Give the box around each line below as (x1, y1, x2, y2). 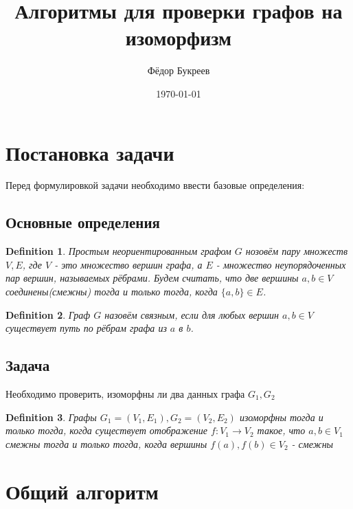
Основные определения (5, 212, 160, 233)
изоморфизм (125, 23, 232, 52)
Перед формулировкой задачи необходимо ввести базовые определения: (5, 178, 305, 192)
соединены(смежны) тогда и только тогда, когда (5, 284, 218, 299)
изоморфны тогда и (239, 409, 323, 424)
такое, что (257, 423, 306, 438)
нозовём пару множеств (245, 244, 348, 258)
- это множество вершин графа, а (54, 257, 203, 271)
